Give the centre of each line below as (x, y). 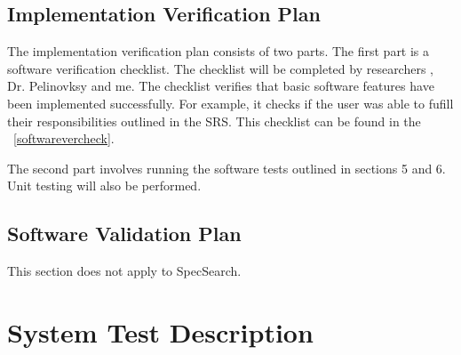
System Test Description (160, 331)
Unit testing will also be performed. (104, 186)
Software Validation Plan (124, 234)
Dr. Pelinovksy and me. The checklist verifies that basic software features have (221, 86)
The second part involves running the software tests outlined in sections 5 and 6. (227, 168)
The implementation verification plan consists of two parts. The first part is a (219, 51)
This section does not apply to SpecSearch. (124, 271)
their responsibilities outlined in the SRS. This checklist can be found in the (214, 121)
